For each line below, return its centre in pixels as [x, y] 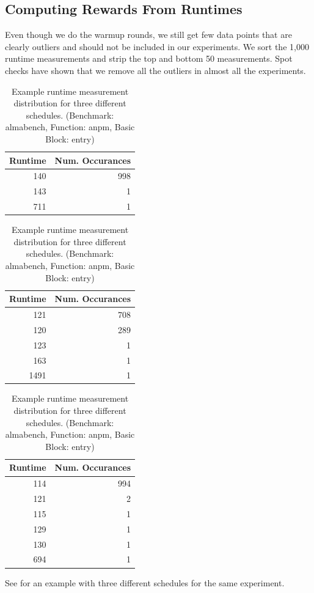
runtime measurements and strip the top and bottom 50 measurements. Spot [149, 58]
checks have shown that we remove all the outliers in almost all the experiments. [155, 70]
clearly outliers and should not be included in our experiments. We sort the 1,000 [157, 46]
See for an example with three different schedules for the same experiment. [145, 582]
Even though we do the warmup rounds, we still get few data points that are [148, 35]
